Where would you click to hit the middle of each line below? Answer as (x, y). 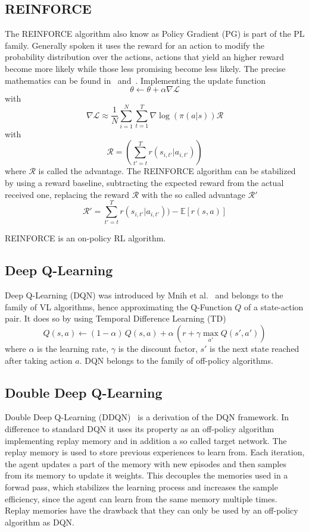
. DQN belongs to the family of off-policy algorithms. (176, 360)
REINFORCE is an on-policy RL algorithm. (85, 238)
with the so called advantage (193, 194)
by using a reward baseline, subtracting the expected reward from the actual (144, 183)
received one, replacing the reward (67, 194)
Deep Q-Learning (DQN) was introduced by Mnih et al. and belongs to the (144, 295)
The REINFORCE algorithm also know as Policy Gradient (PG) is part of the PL (155, 34)
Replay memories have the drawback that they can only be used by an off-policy (152, 510)
